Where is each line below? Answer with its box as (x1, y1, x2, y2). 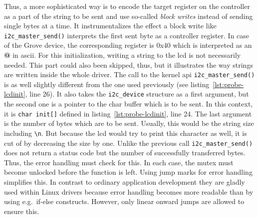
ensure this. (4, 206, 39, 216)
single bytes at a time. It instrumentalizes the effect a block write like (4, 20, 217, 31)
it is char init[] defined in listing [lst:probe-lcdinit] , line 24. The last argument (4, 108, 252, 118)
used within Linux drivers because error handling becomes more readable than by (4, 186, 254, 197)
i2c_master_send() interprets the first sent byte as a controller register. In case (4, 30, 250, 40)
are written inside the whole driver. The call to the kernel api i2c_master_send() (4, 69, 255, 80)
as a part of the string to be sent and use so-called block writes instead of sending (4, 10, 253, 21)
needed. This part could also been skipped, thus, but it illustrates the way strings (4, 59, 253, 70)
